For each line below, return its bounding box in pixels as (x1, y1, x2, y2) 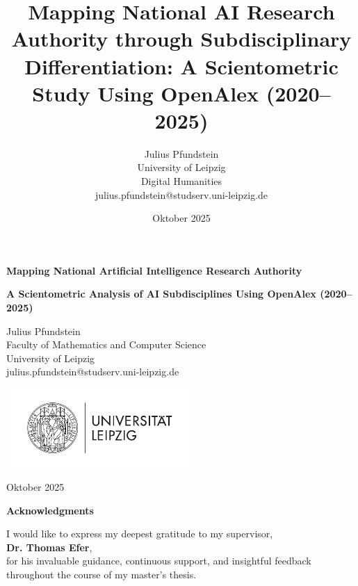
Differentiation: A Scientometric (24, 51, 339, 80)
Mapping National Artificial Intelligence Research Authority (6, 263, 302, 277)
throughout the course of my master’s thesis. (6, 567, 197, 581)
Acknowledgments (6, 503, 94, 517)
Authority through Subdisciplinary (11, 24, 352, 53)
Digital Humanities (140, 174, 222, 188)
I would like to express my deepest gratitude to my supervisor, (6, 526, 273, 541)
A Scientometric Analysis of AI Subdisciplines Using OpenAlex (6, 286, 316, 301)
